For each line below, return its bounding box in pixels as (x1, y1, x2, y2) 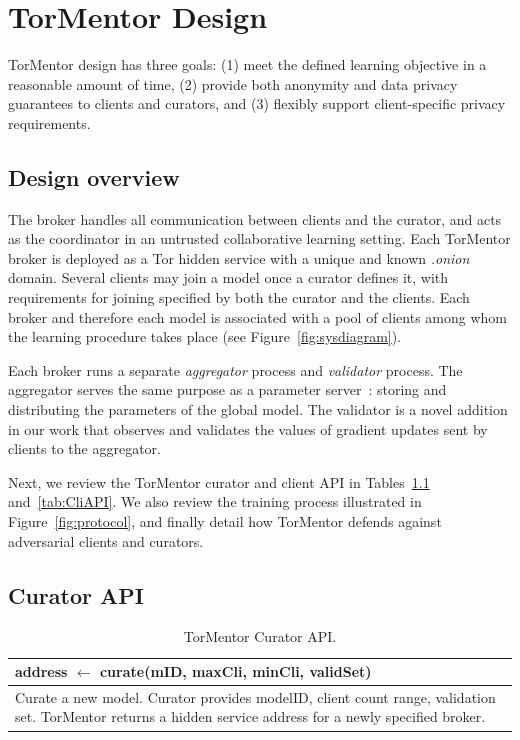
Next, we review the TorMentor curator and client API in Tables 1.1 (8, 471, 430, 492)
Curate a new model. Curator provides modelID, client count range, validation (15, 686, 496, 707)
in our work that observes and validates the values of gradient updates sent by (8, 418, 488, 439)
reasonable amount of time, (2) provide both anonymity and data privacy (8, 73, 458, 94)
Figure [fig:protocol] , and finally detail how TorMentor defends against (8, 511, 442, 532)
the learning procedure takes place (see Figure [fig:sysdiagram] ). (8, 326, 402, 347)
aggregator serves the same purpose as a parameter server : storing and (8, 379, 447, 400)
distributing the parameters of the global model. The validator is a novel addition (8, 399, 508, 420)
